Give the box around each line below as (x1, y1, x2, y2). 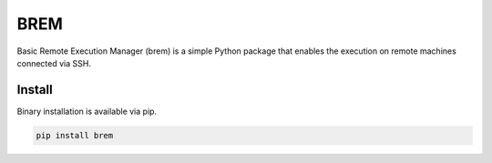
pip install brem (36, 130, 114, 140)
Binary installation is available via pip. (16, 106, 158, 117)
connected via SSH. (16, 57, 91, 68)
